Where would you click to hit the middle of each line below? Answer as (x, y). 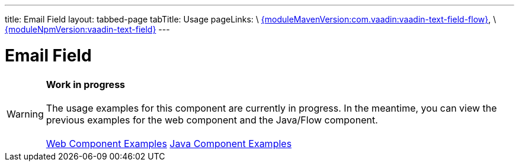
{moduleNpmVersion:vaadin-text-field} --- (87, 29)
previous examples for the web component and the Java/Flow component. (212, 120)
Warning (25, 114)
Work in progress (86, 84)
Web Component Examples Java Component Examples (169, 143)
